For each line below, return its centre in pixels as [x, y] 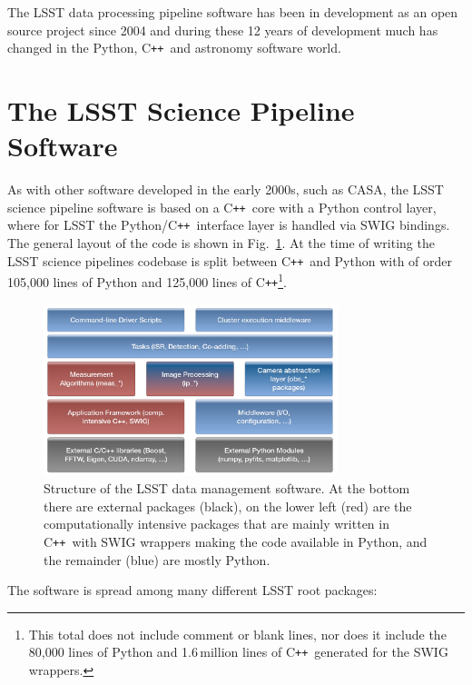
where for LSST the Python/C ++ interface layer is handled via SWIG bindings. [229, 225]
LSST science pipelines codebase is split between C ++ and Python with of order [230, 260]
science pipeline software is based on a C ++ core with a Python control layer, [222, 207]
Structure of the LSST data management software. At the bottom [227, 488]
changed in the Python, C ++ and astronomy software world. [174, 48]
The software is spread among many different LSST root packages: [192, 590]
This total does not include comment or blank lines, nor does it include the [237, 634]
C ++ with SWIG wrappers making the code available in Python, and [236, 541]
